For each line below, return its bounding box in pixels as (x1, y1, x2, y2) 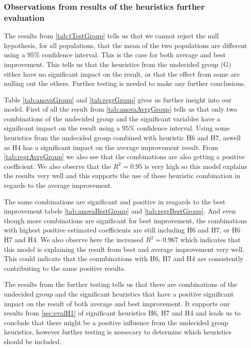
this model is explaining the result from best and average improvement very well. (4, 244, 245, 254)
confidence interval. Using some (137, 123, 230, 133)
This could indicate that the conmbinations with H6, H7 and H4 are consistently (4, 253, 244, 264)
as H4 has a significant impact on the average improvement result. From (4, 142, 219, 152)
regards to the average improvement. (4, 180, 112, 190)
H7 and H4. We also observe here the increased (4, 234, 144, 245)
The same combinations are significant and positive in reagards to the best (4, 196, 226, 206)
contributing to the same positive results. (4, 263, 126, 273)
